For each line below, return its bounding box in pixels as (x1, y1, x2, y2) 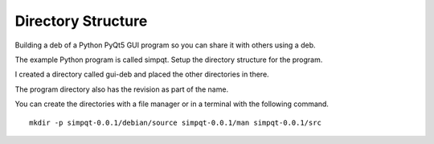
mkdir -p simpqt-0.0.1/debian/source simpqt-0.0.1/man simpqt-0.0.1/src (29, 117, 321, 127)
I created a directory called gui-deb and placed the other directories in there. (14, 69, 269, 80)
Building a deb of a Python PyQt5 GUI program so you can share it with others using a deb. (14, 40, 316, 50)
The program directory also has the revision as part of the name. (14, 84, 229, 94)
